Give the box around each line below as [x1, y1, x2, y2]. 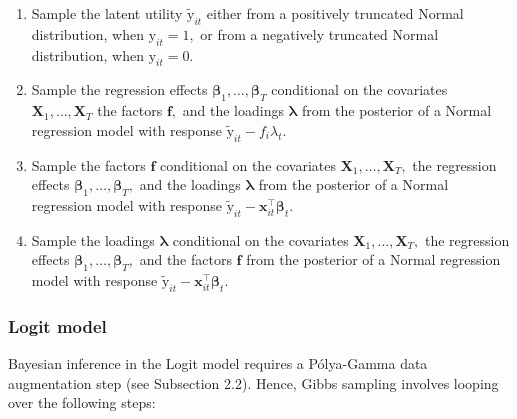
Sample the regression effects [31, 79, 208, 100]
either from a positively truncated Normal [206, 3, 464, 23]
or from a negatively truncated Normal [200, 23, 439, 44]
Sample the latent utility [31, 3, 183, 23]
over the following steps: [8, 392, 156, 413]
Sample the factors [31, 154, 146, 175]
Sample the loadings [31, 229, 155, 250]
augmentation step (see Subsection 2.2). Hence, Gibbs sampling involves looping [8, 372, 499, 393]
